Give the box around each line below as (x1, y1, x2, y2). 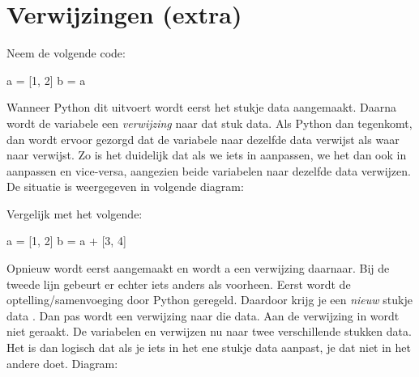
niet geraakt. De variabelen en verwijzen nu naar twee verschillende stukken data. (6, 323, 412, 340)
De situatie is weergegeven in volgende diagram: (6, 178, 244, 195)
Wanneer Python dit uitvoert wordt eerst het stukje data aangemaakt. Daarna (6, 99, 397, 116)
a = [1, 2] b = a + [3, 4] (6, 232, 126, 249)
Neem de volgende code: (6, 44, 126, 61)
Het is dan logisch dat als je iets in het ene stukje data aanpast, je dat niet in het (6, 339, 411, 356)
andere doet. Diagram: (6, 354, 118, 371)
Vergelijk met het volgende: (6, 205, 143, 222)
